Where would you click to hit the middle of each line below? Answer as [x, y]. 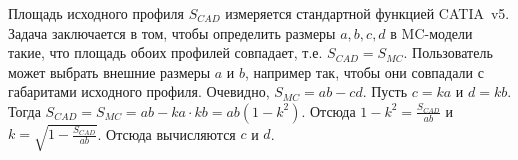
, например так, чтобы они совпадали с [364, 71]
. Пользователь [448, 52]
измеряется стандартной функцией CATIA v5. [367, 13]
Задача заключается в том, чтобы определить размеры [172, 32]
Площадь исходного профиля [96, 13]
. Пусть [385, 91]
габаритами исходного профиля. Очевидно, [139, 91]
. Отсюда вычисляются [166, 133]
